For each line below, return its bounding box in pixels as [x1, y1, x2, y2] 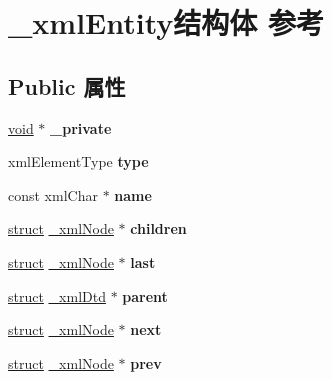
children [130, 218, 187, 239]
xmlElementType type [8, 151, 149, 172]
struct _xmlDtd [8, 285, 106, 306]
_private [50, 117, 112, 138]
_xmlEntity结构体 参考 [8, 2, 325, 43]
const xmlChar [8, 184, 98, 205]
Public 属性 [8, 70, 126, 101]
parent [122, 285, 168, 306]
